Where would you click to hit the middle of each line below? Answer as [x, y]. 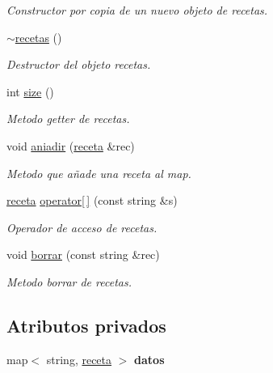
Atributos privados [86, 325]
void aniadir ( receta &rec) [71, 145]
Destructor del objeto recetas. [79, 64]
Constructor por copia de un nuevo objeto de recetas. [137, 10]
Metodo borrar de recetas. [69, 281]
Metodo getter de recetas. [68, 119]
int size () [30, 91]
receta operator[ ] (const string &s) [92, 200]
